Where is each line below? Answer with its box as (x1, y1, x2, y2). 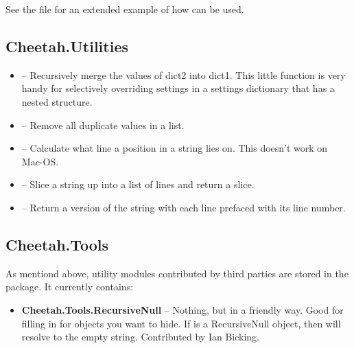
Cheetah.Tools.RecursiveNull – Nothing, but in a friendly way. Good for (21, 302, 344, 316)
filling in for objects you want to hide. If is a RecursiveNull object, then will (21, 316, 341, 330)
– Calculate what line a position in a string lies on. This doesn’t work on (21, 141, 328, 155)
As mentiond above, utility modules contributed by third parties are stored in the (5, 266, 349, 280)
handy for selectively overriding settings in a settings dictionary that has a (21, 81, 335, 95)
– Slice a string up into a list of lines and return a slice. (21, 177, 255, 192)
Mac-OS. (21, 154, 59, 168)
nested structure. (21, 94, 93, 108)
